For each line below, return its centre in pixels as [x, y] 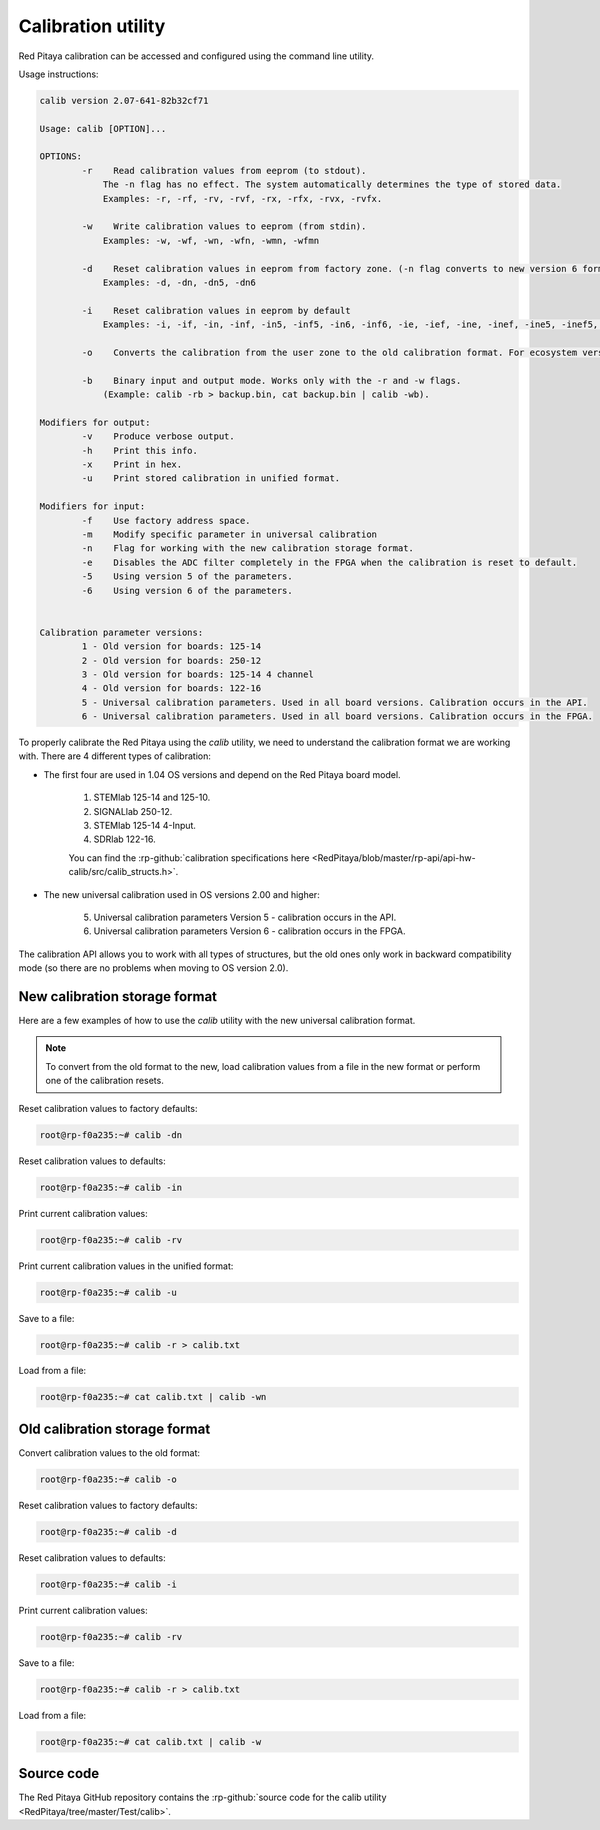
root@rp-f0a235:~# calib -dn [111, 1134]
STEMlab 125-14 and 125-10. [152, 797]
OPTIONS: [61, 156]
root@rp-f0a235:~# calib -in [111, 1187]
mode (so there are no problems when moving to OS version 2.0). [153, 968]
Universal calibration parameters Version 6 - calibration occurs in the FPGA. [249, 931]
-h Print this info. [140, 450]
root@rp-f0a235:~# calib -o [108, 1479]
